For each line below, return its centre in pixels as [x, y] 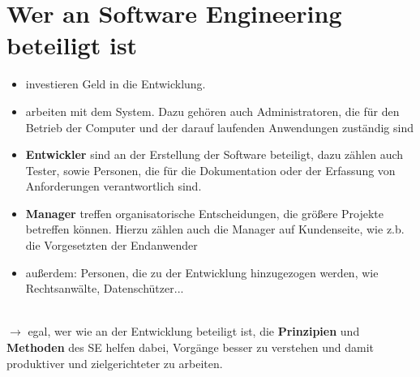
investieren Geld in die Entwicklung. [116, 84]
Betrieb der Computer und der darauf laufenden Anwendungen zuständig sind [219, 127]
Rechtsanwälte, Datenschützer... [105, 288]
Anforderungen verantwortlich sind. [114, 186]
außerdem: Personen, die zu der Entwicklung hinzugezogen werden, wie [202, 272]
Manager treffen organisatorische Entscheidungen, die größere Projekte [204, 213]
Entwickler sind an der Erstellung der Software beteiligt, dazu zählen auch [214, 154]
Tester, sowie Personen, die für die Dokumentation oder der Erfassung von [210, 170]
